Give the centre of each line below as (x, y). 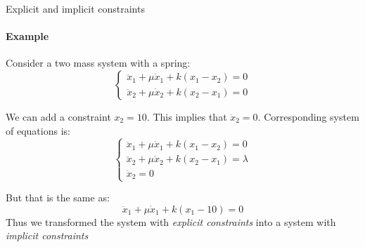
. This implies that (187, 116)
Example (27, 36)
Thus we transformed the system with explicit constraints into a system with (171, 221)
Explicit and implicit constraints (75, 8)
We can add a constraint (58, 116)
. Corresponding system (308, 116)
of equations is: (38, 130)
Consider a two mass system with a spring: (98, 63)
